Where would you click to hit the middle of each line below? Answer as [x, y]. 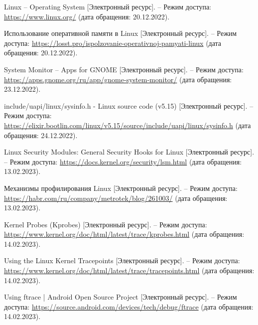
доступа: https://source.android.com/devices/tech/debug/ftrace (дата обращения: [129, 306]
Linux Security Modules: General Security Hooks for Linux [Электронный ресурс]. [129, 152]
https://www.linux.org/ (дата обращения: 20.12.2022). [87, 16]
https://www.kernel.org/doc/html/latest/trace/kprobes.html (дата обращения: [124, 234]
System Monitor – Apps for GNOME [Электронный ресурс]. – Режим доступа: [124, 69]
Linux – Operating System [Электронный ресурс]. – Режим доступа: [108, 6]
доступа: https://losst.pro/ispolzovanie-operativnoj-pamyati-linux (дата [113, 43]
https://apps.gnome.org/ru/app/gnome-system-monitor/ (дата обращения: [118, 79]
